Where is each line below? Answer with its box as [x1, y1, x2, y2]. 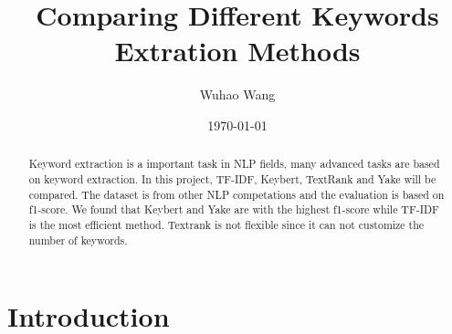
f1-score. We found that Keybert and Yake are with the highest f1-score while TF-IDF [28, 202, 439, 217]
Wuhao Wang [199, 85, 276, 104]
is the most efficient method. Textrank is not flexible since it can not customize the [28, 216, 425, 232]
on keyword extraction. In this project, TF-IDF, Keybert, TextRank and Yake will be [28, 171, 436, 186]
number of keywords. [28, 232, 128, 247]
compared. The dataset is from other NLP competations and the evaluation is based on [28, 186, 445, 202]
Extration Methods [114, 32, 361, 69]
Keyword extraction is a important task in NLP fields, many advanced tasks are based [28, 156, 440, 172]
